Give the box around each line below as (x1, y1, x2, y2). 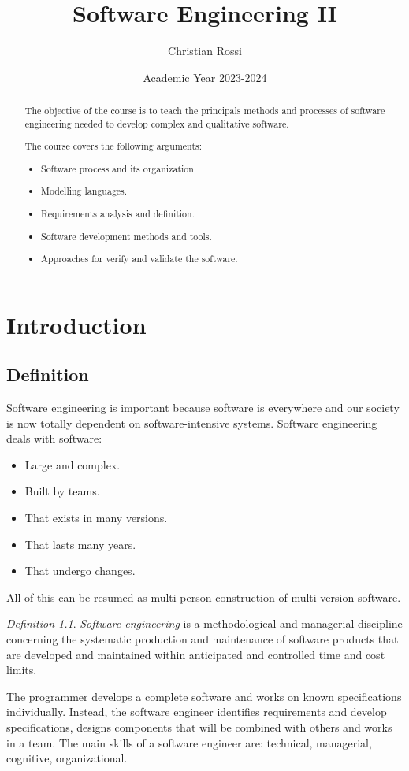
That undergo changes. (24, 562, 136, 579)
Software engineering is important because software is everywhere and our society (6, 399, 400, 416)
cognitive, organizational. (6, 750, 128, 766)
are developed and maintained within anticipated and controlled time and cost (6, 646, 385, 662)
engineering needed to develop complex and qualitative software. (24, 117, 289, 130)
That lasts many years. (24, 536, 136, 552)
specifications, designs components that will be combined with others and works (6, 719, 392, 735)
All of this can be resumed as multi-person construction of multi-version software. (6, 588, 401, 605)
